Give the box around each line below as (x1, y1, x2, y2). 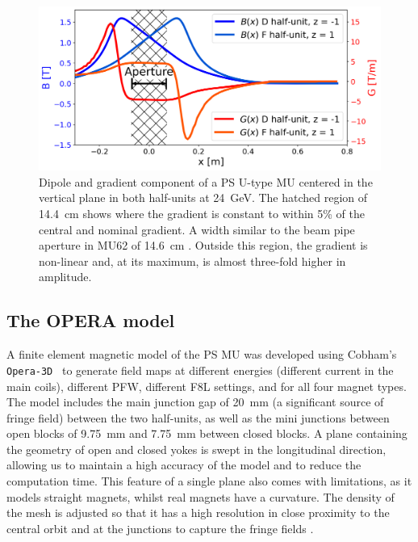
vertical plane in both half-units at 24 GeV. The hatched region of (39, 189, 368, 206)
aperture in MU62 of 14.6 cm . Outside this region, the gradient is (39, 237, 368, 254)
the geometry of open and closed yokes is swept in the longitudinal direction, (6, 440, 387, 457)
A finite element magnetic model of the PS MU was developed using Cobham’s (6, 346, 397, 363)
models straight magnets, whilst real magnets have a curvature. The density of (6, 488, 395, 505)
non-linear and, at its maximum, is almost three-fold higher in (39, 252, 346, 269)
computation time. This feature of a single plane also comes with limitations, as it (6, 473, 412, 489)
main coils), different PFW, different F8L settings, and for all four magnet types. (6, 377, 407, 394)
